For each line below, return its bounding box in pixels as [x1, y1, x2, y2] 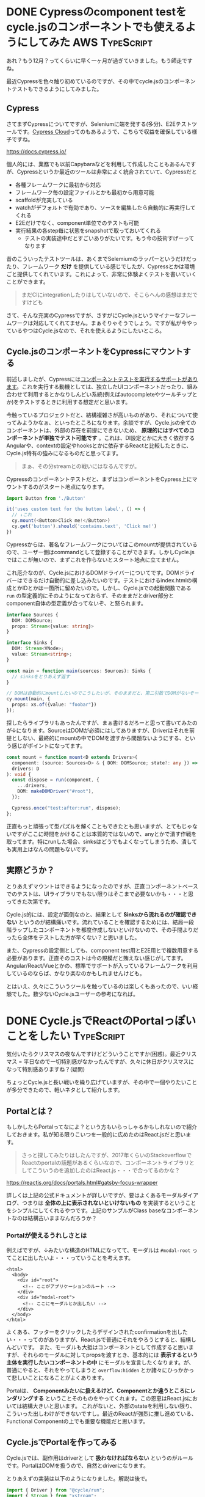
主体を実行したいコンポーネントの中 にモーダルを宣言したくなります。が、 [6, 1358, 195, 1366]
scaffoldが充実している [15, 196, 73, 203]
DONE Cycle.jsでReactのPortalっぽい [6, 1014, 196, 1028]
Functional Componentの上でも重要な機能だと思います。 [6, 1418, 148, 1425]
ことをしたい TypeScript [6, 1029, 126, 1043]
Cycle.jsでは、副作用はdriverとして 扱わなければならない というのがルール [6, 1454, 194, 1462]
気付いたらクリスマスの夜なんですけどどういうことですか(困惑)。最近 [6, 1050, 181, 1058]
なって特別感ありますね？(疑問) [6, 1066, 85, 1073]
